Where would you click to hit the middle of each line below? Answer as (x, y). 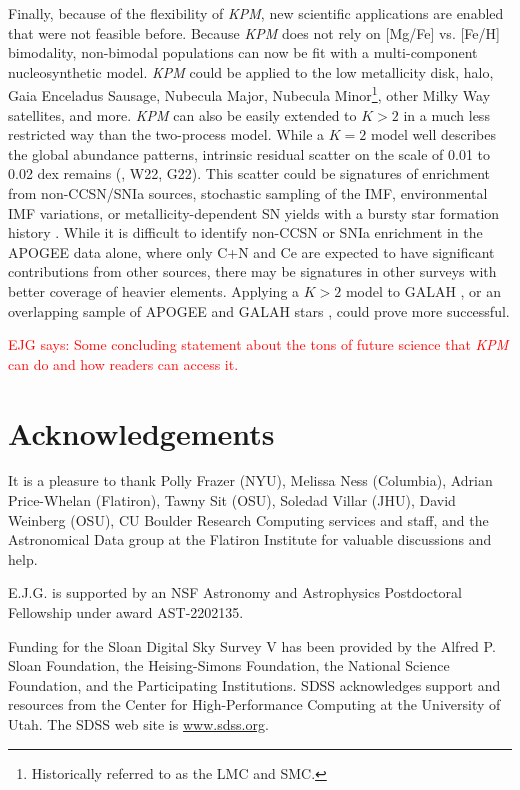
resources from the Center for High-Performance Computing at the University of (254, 704)
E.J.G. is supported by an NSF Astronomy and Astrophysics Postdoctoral (235, 592)
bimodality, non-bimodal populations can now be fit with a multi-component (243, 52)
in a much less (446, 114)
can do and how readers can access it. (123, 363)
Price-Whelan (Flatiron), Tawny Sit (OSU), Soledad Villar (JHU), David (232, 500)
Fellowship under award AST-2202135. (126, 612)
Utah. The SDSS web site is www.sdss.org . (138, 724)
